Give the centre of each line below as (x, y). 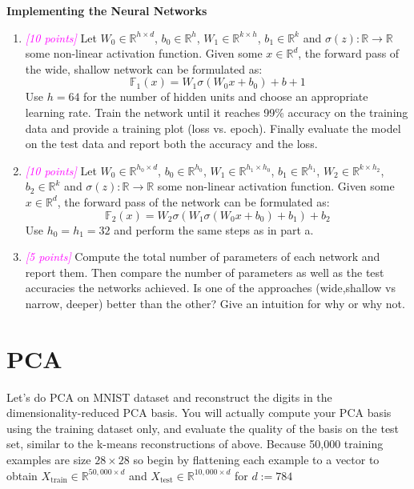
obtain (22, 475)
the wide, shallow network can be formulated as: (144, 68)
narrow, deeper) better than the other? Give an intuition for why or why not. (215, 303)
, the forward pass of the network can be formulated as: (193, 201)
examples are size (49, 459)
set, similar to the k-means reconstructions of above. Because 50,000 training (195, 444)
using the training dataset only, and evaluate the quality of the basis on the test (203, 428)
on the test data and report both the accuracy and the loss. (171, 144)
